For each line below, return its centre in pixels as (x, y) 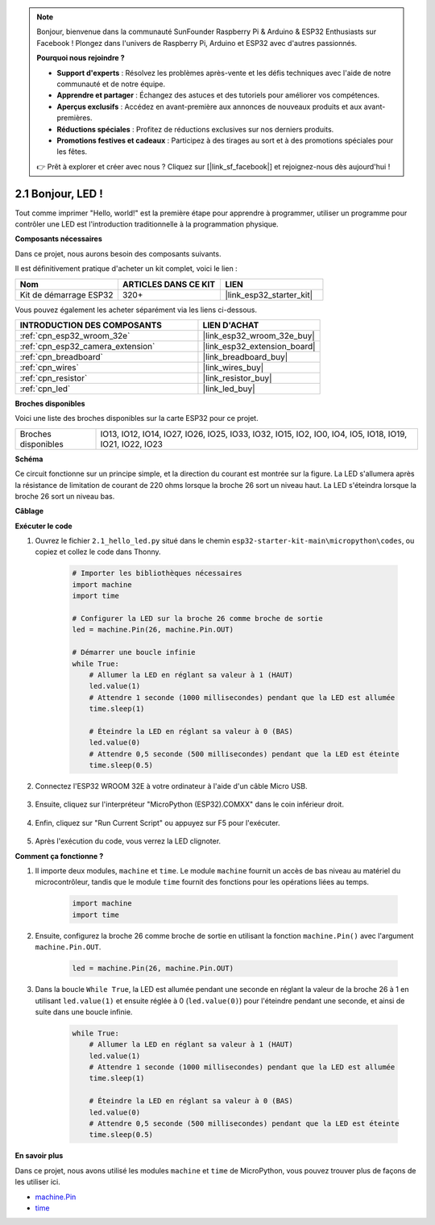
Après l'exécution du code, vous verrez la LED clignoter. (128, 841)
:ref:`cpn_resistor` (54, 377)
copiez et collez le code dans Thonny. (98, 552)
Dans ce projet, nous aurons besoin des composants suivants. (118, 253)
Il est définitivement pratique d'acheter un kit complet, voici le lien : (126, 269)
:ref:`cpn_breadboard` (62, 356)
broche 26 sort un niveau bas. (65, 496)
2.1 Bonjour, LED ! (59, 194)
